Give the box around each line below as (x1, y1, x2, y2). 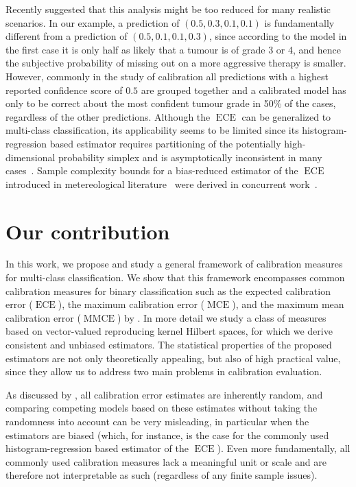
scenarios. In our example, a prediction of (5, 15, 180, 29)
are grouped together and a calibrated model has (141, 82, 346, 97)
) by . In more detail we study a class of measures (117, 310, 327, 324)
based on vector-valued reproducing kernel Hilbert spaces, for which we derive (5, 324, 333, 338)
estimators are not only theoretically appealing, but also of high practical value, (5, 351, 341, 365)
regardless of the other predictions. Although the (5, 109, 211, 123)
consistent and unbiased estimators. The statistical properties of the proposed (5, 337, 332, 351)
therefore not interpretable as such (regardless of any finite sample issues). (5, 468, 318, 482)
